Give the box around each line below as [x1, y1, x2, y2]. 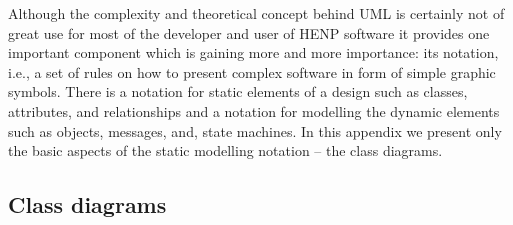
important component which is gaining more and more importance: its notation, [8, 42, 499, 63]
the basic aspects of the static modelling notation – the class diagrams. [8, 140, 443, 161]
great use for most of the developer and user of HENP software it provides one [8, 22, 490, 43]
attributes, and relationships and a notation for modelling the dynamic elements [8, 100, 500, 121]
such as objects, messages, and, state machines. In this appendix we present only [8, 120, 502, 141]
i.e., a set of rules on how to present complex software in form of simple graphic [8, 61, 496, 82]
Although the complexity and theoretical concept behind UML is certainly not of [8, 3, 505, 23]
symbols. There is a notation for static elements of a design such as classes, [8, 81, 468, 102]
